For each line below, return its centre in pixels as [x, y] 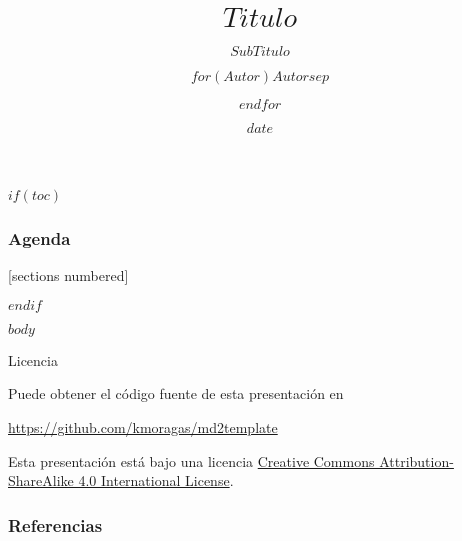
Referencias [55, 524]
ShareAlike [41, 480]
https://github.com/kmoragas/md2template [143, 426]
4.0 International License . [156, 480]
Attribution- [416, 460]
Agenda [39, 237]
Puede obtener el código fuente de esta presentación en [176, 393]
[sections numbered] [68, 275]
